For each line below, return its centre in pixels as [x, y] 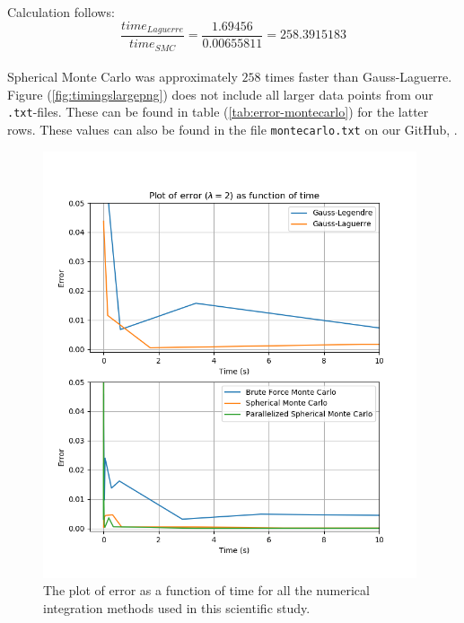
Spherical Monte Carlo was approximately [123, 77]
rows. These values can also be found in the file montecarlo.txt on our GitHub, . [232, 129]
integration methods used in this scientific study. [177, 607]
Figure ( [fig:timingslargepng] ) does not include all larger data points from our [220, 94]
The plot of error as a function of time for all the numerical [206, 590]
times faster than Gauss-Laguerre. [359, 77]
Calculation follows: [61, 12]
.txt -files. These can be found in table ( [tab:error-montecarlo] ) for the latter [218, 112]
